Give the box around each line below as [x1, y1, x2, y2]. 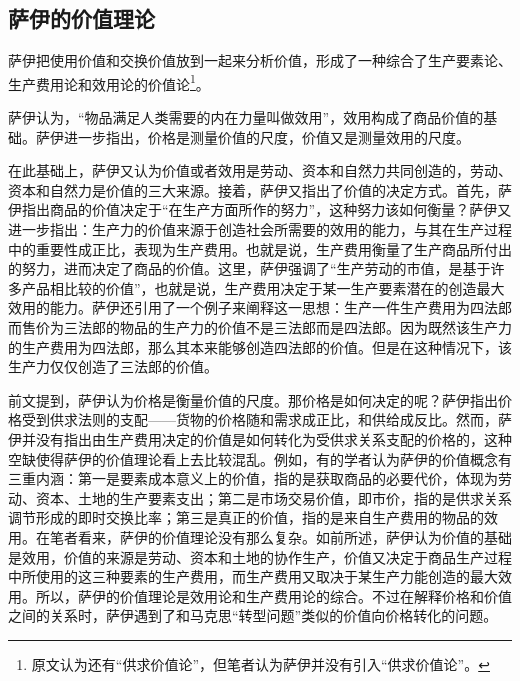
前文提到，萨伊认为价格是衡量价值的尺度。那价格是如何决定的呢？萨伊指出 [8, 389, 498, 410]
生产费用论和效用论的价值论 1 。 [8, 70, 210, 94]
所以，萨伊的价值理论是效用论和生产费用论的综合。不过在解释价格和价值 [35, 585, 512, 606]
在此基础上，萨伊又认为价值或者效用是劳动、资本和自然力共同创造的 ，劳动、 [8, 160, 512, 181]
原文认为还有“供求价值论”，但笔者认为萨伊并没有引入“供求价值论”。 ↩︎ [31, 653, 490, 674]
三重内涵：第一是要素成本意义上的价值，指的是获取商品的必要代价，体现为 [8, 468, 498, 489]
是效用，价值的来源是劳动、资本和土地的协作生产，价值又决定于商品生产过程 [8, 546, 512, 567]
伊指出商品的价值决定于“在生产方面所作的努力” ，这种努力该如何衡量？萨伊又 [8, 199, 512, 220]
